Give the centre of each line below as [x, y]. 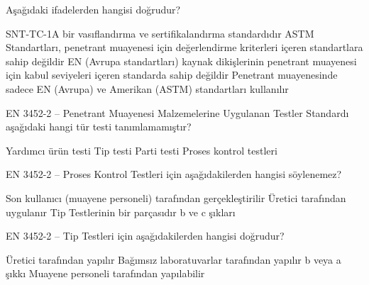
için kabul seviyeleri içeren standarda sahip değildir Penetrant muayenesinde [172, 75]
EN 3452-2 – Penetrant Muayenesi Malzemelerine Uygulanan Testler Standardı [177, 112]
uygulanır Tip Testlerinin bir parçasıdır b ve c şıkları [121, 212]
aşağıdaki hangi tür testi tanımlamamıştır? [99, 127]
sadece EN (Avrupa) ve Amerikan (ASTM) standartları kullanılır [147, 88]
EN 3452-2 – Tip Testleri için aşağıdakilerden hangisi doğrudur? [145, 236]
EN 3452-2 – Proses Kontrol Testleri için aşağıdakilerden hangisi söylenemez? [174, 174]
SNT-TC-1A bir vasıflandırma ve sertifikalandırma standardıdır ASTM [160, 33]
